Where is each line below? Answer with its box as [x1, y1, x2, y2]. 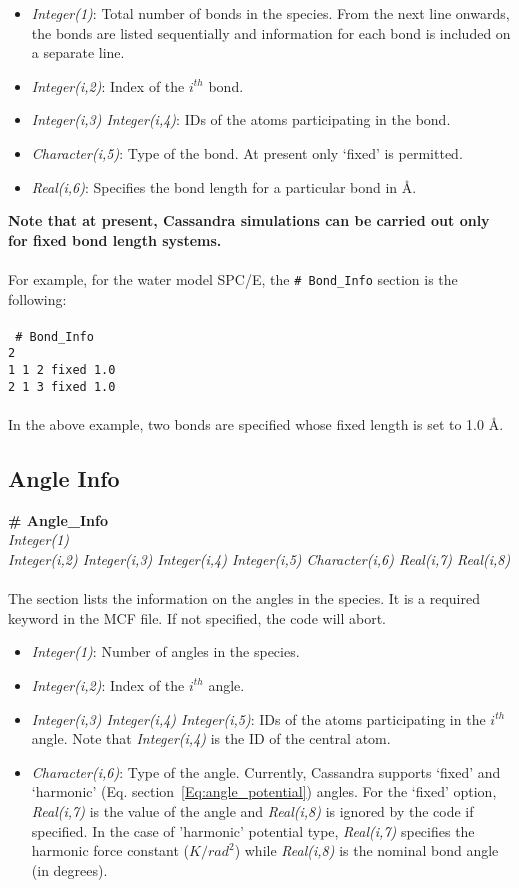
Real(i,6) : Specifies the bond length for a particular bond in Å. [31, 176, 417, 197]
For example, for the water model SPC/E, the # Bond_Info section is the [8, 268, 458, 289]
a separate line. [31, 42, 125, 63]
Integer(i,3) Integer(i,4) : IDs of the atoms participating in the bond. [31, 109, 451, 130]
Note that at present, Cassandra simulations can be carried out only [8, 210, 490, 231]
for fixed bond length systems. [8, 229, 222, 250]
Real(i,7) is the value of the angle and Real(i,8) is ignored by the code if [31, 800, 474, 821]
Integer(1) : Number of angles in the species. [31, 641, 300, 662]
